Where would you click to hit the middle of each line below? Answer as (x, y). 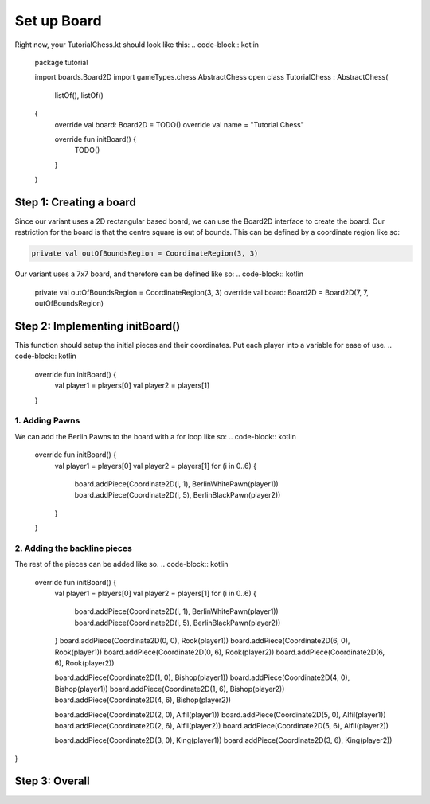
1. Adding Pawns (47, 420)
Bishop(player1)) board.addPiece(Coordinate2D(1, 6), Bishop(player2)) (170, 689)
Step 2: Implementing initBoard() (98, 326)
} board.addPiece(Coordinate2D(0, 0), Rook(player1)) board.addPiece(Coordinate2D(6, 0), (202, 641)
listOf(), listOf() (79, 95)
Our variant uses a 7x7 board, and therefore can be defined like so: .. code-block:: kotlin (159, 274)
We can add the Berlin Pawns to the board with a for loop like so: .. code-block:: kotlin (155, 436)
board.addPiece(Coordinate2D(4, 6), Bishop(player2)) (143, 700)
